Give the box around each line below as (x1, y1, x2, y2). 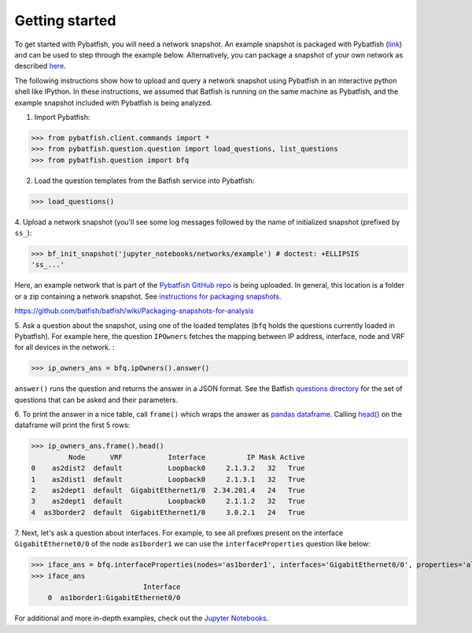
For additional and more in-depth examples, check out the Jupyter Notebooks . (14, 613, 269, 623)
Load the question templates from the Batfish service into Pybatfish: (34, 176, 255, 185)
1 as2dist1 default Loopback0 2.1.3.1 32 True (31, 475, 305, 484)
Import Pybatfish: (34, 112, 90, 121)
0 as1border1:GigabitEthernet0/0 (47, 594, 181, 602)
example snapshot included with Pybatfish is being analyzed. (14, 98, 212, 107)
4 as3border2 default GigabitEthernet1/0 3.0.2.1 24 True (31, 508, 305, 516)
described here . (14, 61, 66, 71)
